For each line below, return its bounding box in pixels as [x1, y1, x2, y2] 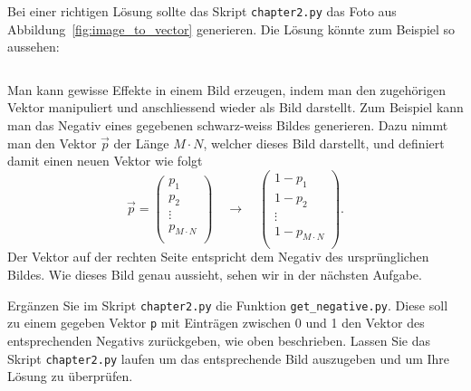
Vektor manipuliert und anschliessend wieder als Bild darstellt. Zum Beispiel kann [7, 98, 464, 117]
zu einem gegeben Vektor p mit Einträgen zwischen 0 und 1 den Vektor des [7, 313, 425, 332]
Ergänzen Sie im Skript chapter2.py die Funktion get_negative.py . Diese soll [7, 295, 448, 314]
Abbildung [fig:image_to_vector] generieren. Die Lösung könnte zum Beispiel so [7, 19, 456, 38]
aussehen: [7, 37, 60, 56]
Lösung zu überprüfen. [7, 367, 133, 386]
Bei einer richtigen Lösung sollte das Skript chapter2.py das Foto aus [7, 2, 397, 20]
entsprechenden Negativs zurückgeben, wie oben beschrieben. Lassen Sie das [7, 330, 431, 349]
